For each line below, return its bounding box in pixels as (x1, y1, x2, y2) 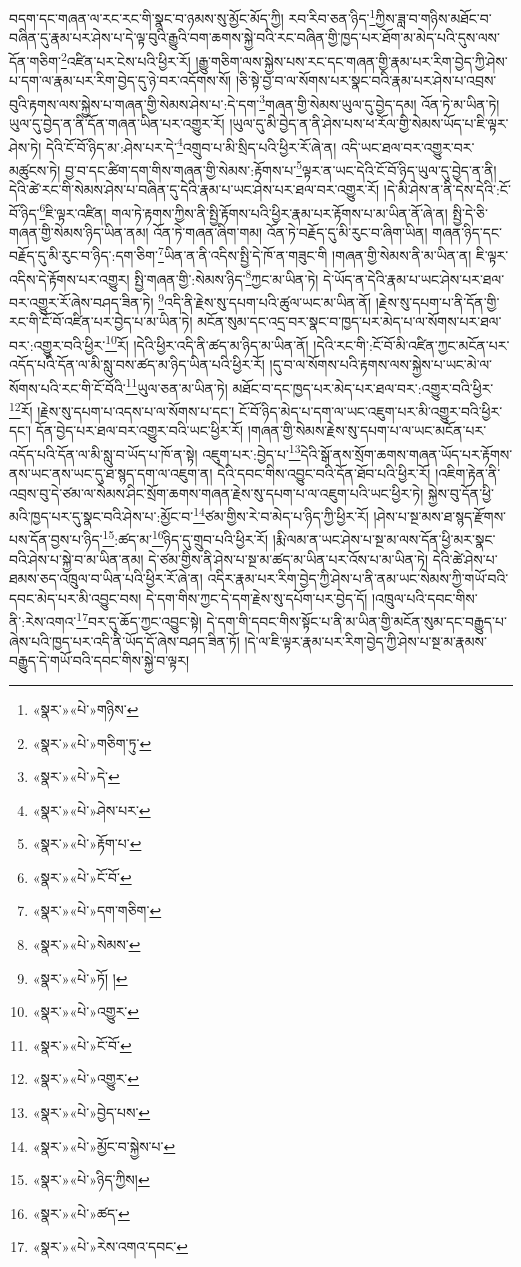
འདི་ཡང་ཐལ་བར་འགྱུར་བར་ (340, 136, 475, 157)
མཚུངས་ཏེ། (9, 159, 61, 180)
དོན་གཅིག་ (9, 50, 61, 71)
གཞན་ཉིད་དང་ (432, 221, 502, 242)
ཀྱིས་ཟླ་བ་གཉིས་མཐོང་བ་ (375, 7, 492, 28)
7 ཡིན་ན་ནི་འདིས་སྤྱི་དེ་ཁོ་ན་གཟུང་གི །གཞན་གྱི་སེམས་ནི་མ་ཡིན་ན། (158, 242, 472, 266)
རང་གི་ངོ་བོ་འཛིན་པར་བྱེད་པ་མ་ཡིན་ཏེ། (9, 311, 193, 332)
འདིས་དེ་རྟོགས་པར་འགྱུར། (9, 268, 130, 289)
